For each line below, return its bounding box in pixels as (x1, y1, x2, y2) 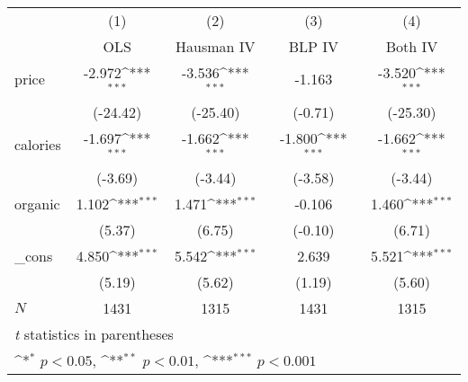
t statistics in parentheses (14, 323, 174, 344)
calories (14, 134, 61, 155)
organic (14, 192, 60, 214)
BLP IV (288, 36, 339, 57)
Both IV (385, 36, 438, 57)
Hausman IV (175, 36, 256, 57)
